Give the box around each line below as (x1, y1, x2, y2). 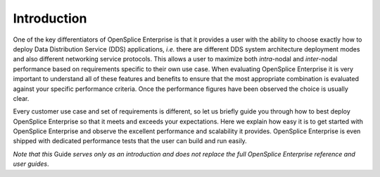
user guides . (13, 159, 49, 169)
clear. (13, 94, 30, 102)
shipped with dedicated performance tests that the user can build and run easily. (13, 137, 248, 145)
